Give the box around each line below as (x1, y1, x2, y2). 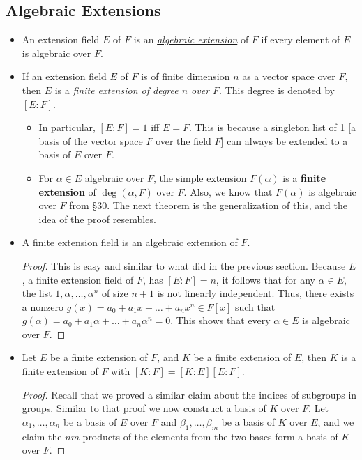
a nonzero (22, 299, 63, 314)
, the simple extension (153, 170, 247, 185)
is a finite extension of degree (54, 82, 179, 97)
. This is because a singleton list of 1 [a (188, 120, 356, 135)
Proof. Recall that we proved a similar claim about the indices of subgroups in (22, 387, 357, 401)
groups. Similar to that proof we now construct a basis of (22, 401, 266, 415)
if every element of (261, 32, 340, 47)
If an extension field (22, 69, 107, 84)
